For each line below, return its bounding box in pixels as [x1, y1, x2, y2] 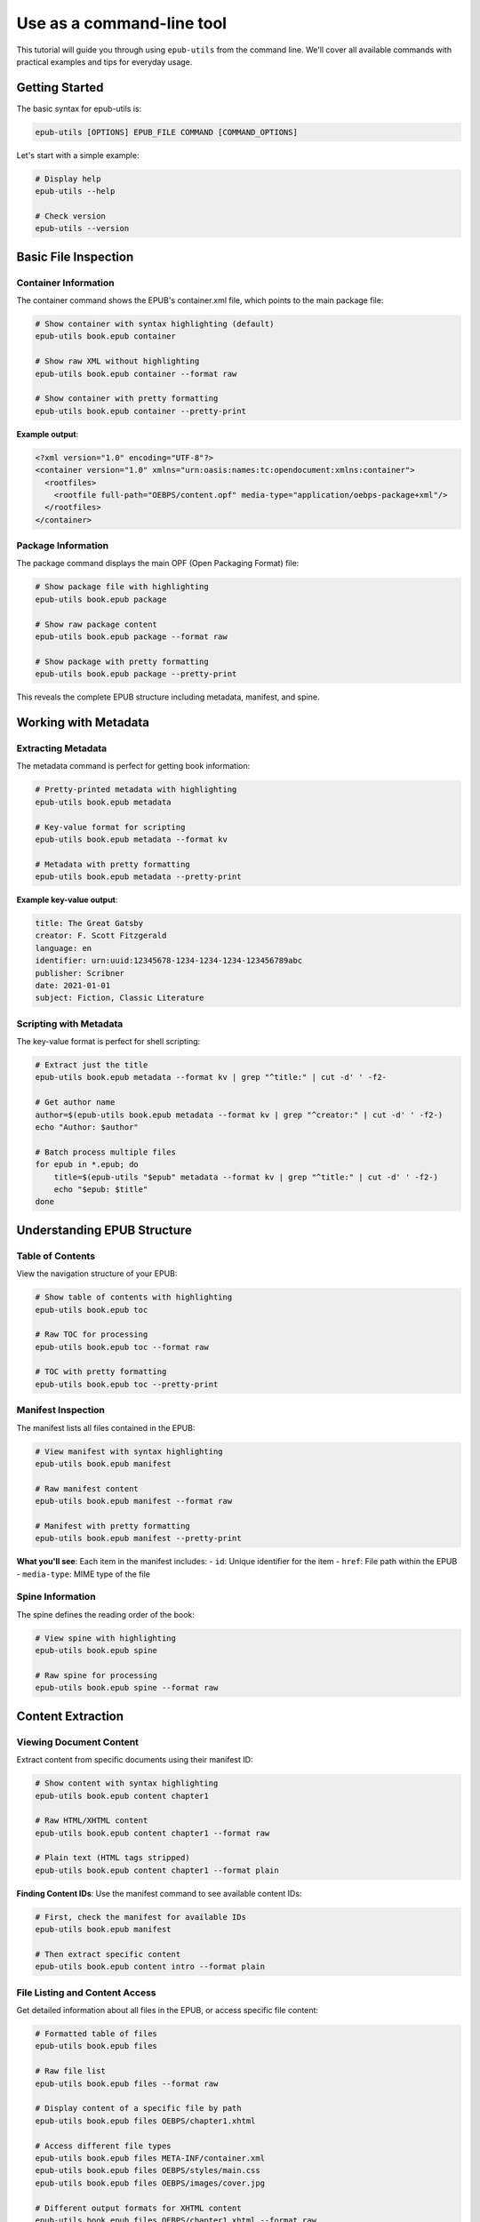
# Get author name [35, 1098, 116, 1107]
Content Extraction [16, 1708, 124, 1723]
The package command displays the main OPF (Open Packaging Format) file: [16, 558, 300, 569]
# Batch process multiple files [35, 1147, 177, 1157]
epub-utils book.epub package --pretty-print [35, 669, 237, 679]
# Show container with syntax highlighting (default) [35, 319, 275, 329]
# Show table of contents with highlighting [35, 1292, 233, 1302]
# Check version [35, 211, 107, 221]
